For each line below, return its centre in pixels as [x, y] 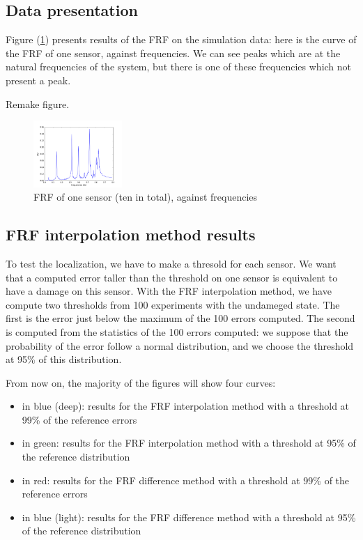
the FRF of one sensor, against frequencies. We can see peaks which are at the [173, 53]
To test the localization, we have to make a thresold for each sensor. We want [171, 263]
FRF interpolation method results [131, 234]
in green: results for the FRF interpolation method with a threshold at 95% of [189, 443]
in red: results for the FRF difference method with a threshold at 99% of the [186, 480]
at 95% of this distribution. [64, 359]
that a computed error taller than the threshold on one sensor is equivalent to [172, 277]
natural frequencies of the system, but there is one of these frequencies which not [179, 67]
